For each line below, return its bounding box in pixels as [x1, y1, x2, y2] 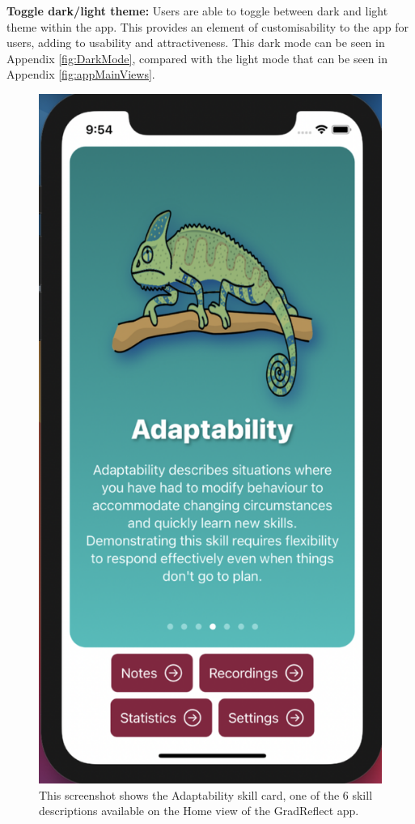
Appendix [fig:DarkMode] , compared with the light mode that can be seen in [6, 49, 387, 66]
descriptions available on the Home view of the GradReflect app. [39, 802, 359, 819]
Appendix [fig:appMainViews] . [6, 66, 155, 83]
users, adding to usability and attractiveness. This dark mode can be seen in [6, 34, 385, 51]
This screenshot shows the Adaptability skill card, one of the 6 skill [39, 786, 373, 803]
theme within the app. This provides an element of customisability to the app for [6, 18, 409, 35]
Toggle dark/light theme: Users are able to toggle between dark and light [6, 2, 388, 19]
